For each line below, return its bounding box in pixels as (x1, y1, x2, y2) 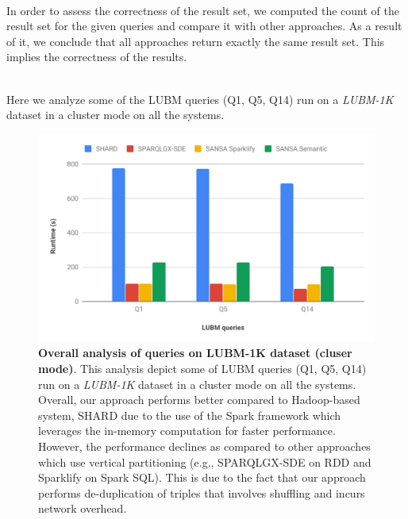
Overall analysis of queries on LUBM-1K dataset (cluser (38, 344, 352, 361)
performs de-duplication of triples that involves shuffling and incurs (38, 484, 365, 501)
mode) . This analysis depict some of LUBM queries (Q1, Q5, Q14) (38, 360, 367, 377)
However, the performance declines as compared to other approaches (38, 438, 371, 454)
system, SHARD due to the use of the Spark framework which (38, 406, 341, 423)
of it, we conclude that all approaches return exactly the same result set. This (6, 33, 385, 49)
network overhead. (38, 500, 127, 517)
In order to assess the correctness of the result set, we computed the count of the (6, 2, 399, 18)
